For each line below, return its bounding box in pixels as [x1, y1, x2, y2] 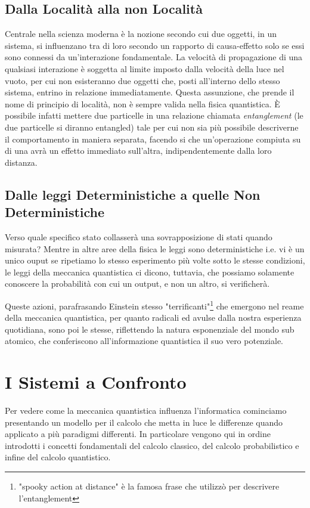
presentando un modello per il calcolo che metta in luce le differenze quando [5, 416, 283, 428]
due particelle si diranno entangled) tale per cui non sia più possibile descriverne [5, 120, 299, 133]
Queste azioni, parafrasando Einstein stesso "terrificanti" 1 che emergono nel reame [5, 298, 304, 312]
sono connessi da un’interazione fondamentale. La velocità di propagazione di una [5, 51, 303, 63]
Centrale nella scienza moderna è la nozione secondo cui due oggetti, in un [5, 27, 277, 40]
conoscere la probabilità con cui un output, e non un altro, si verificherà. [5, 277, 270, 290]
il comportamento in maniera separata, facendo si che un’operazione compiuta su [5, 132, 301, 145]
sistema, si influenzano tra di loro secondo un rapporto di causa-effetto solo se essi [5, 39, 305, 51]
